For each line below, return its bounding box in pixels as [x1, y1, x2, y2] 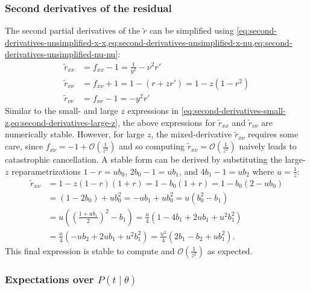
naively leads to [239, 140, 297, 152]
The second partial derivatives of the [5, 24, 141, 37]
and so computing [119, 140, 185, 152]
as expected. [207, 244, 253, 257]
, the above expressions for [117, 116, 215, 128]
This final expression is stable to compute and [5, 244, 175, 257]
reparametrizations [11, 164, 81, 177]
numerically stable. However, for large [5, 128, 145, 140]
